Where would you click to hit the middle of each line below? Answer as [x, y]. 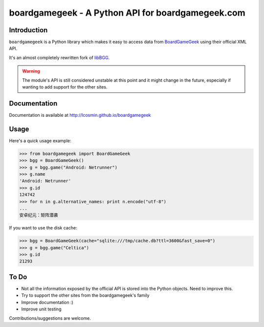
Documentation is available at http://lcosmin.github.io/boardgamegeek [80, 115]
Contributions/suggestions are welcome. [50, 318]
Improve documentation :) [47, 302]
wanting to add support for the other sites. [65, 87]
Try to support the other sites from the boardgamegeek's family [85, 295]
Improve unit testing [41, 309]
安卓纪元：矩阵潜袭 [39, 215]
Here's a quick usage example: [40, 141]
